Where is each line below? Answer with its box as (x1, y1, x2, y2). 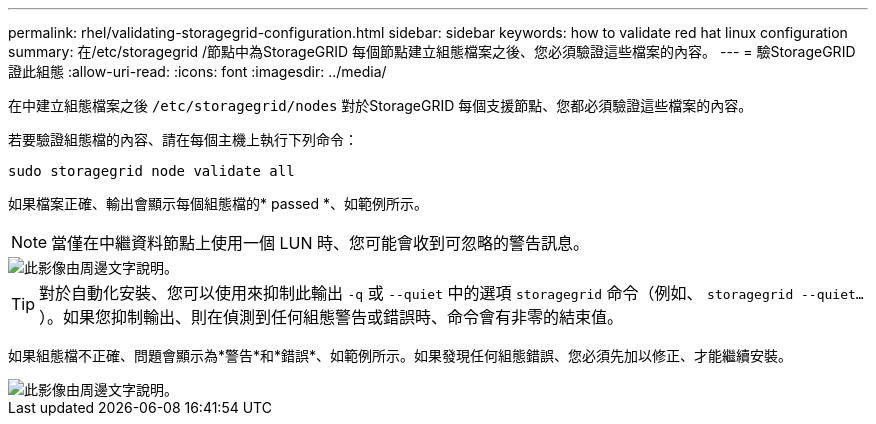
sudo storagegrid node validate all (8, 163, 295, 179)
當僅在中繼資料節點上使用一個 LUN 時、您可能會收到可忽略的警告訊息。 (51, 233, 590, 253)
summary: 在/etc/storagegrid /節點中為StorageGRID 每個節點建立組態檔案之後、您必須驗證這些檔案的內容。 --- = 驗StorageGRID (8, 43, 856, 60)
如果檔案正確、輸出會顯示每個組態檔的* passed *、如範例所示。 (8, 195, 428, 212)
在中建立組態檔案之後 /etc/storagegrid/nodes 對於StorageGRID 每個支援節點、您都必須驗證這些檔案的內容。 (8, 97, 753, 114)
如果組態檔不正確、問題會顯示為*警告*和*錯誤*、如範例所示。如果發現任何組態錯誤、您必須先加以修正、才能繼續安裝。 (8, 347, 793, 364)
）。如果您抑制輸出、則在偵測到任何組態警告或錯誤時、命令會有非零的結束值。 (39, 307, 624, 327)
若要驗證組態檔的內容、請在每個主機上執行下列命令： (8, 131, 358, 148)
